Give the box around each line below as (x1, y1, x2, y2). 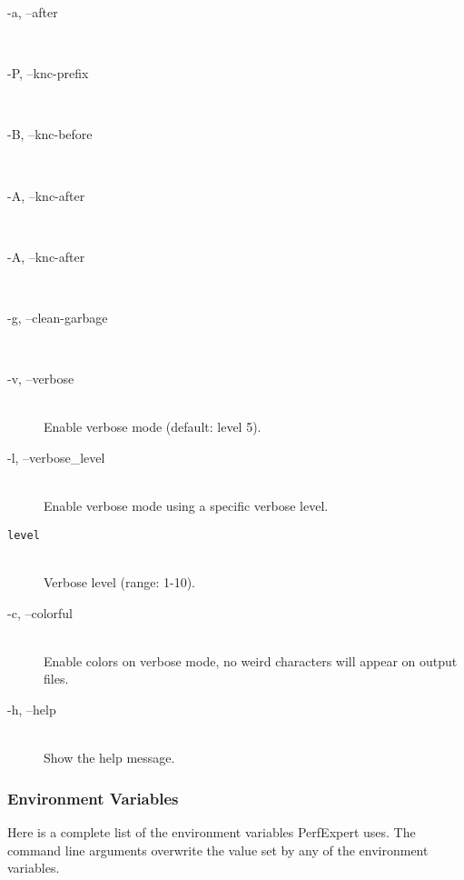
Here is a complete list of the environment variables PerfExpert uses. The (7, 822, 416, 841)
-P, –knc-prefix (7, 64, 89, 83)
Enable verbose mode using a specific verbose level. (44, 496, 329, 515)
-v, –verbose (7, 369, 74, 388)
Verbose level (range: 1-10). (44, 572, 195, 591)
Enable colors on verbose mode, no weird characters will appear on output (44, 651, 458, 670)
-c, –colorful (7, 603, 73, 622)
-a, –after (7, 3, 58, 21)
